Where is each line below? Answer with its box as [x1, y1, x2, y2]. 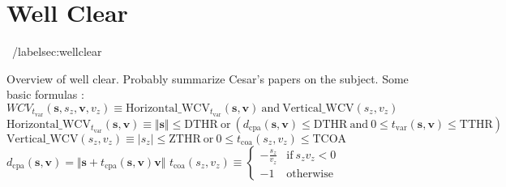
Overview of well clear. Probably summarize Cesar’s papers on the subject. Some [6, 70, 409, 87]
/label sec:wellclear [11, 43, 102, 60]
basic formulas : [6, 86, 84, 103]
